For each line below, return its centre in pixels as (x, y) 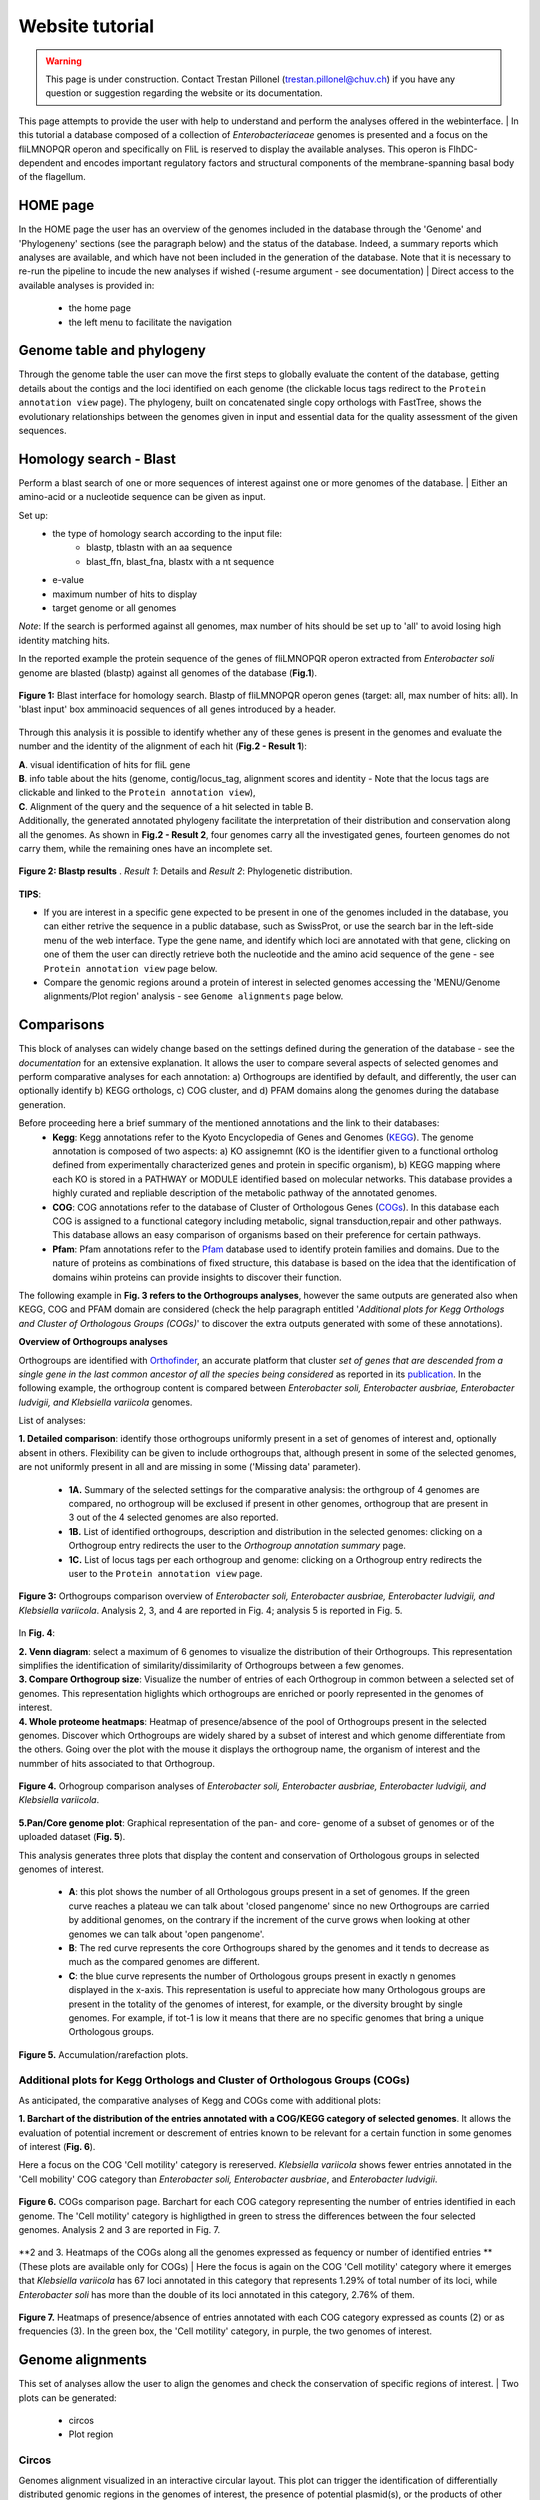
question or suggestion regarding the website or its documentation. (184, 93)
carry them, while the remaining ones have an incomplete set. (145, 848)
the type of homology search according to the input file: (167, 534)
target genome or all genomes (114, 608)
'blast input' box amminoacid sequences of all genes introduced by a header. (177, 709)
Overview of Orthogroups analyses (93, 1342)
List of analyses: (52, 1421)
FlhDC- (463, 149)
